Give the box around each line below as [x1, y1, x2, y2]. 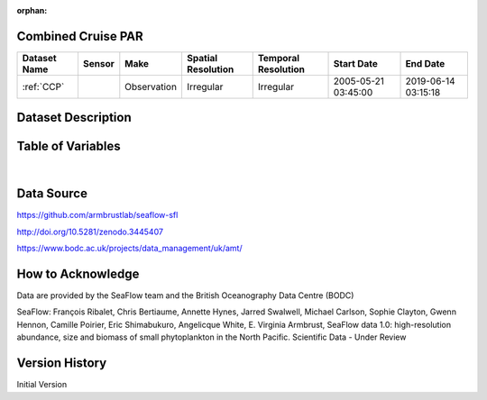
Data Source [16, 186, 87, 202]
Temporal [257, 51, 300, 64]
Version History [16, 356, 107, 371]
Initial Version [16, 379, 68, 390]
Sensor [82, 57, 115, 69]
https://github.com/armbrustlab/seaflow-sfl [16, 210, 179, 221]
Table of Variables [16, 139, 121, 154]
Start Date [333, 57, 379, 69]
